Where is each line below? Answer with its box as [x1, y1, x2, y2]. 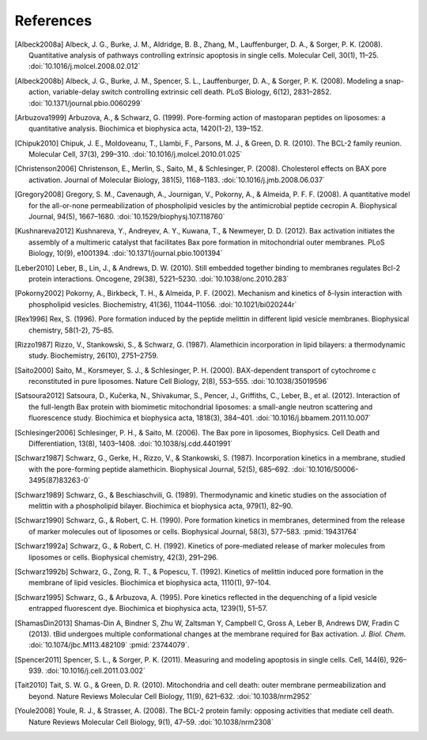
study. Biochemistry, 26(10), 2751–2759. [28, 351, 159, 360]
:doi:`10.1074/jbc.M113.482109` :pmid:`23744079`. [28, 640, 190, 650]
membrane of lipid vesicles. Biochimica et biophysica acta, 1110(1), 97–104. [28, 578, 272, 587]
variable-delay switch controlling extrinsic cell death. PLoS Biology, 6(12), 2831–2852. [52, 87, 332, 97]
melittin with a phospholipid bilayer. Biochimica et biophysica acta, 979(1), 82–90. [28, 501, 293, 510]
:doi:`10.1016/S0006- [291, 464, 359, 474]
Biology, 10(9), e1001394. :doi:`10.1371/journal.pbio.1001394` [28, 249, 223, 258]
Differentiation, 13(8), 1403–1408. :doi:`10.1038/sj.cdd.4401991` [28, 439, 233, 449]
